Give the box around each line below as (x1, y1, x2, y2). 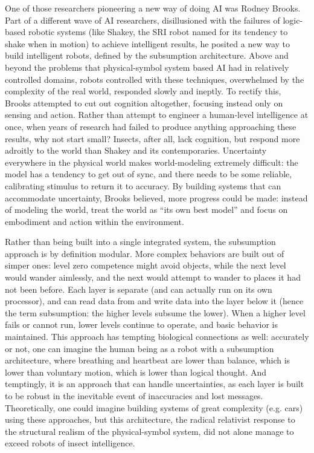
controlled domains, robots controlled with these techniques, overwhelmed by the (5, 73, 304, 85)
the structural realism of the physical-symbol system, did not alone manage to (5, 425, 294, 437)
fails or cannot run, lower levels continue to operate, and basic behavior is (5, 318, 278, 331)
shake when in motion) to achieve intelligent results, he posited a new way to (5, 37, 290, 50)
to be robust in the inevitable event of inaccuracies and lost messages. (5, 389, 263, 402)
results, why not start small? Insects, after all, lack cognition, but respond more (5, 132, 300, 145)
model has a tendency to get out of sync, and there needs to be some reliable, (5, 168, 292, 180)
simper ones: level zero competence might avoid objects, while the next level (5, 259, 286, 272)
